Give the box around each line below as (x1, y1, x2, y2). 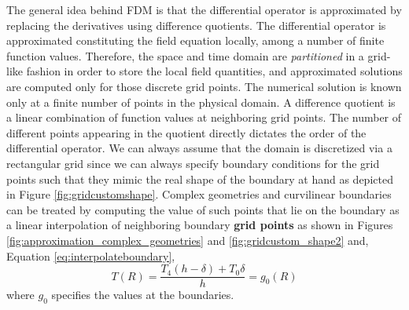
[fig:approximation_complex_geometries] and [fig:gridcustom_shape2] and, (6, 232, 369, 248)
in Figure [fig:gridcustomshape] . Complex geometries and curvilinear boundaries (6, 186, 392, 202)
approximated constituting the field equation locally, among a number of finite (6, 32, 385, 49)
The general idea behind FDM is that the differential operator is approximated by (6, 2, 402, 17)
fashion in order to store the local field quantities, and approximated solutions (26, 63, 403, 79)
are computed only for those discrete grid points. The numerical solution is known (6, 78, 402, 94)
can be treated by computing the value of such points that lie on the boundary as (6, 201, 400, 217)
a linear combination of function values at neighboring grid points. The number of (6, 109, 402, 126)
